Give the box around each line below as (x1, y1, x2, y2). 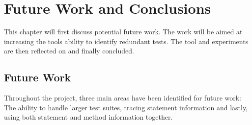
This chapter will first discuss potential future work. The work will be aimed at (4, 26, 243, 37)
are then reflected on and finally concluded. (4, 46, 134, 56)
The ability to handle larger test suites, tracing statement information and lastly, (4, 102, 248, 112)
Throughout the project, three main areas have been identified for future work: (4, 93, 241, 103)
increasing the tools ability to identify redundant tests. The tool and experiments (4, 36, 249, 46)
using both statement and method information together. (4, 112, 173, 122)
